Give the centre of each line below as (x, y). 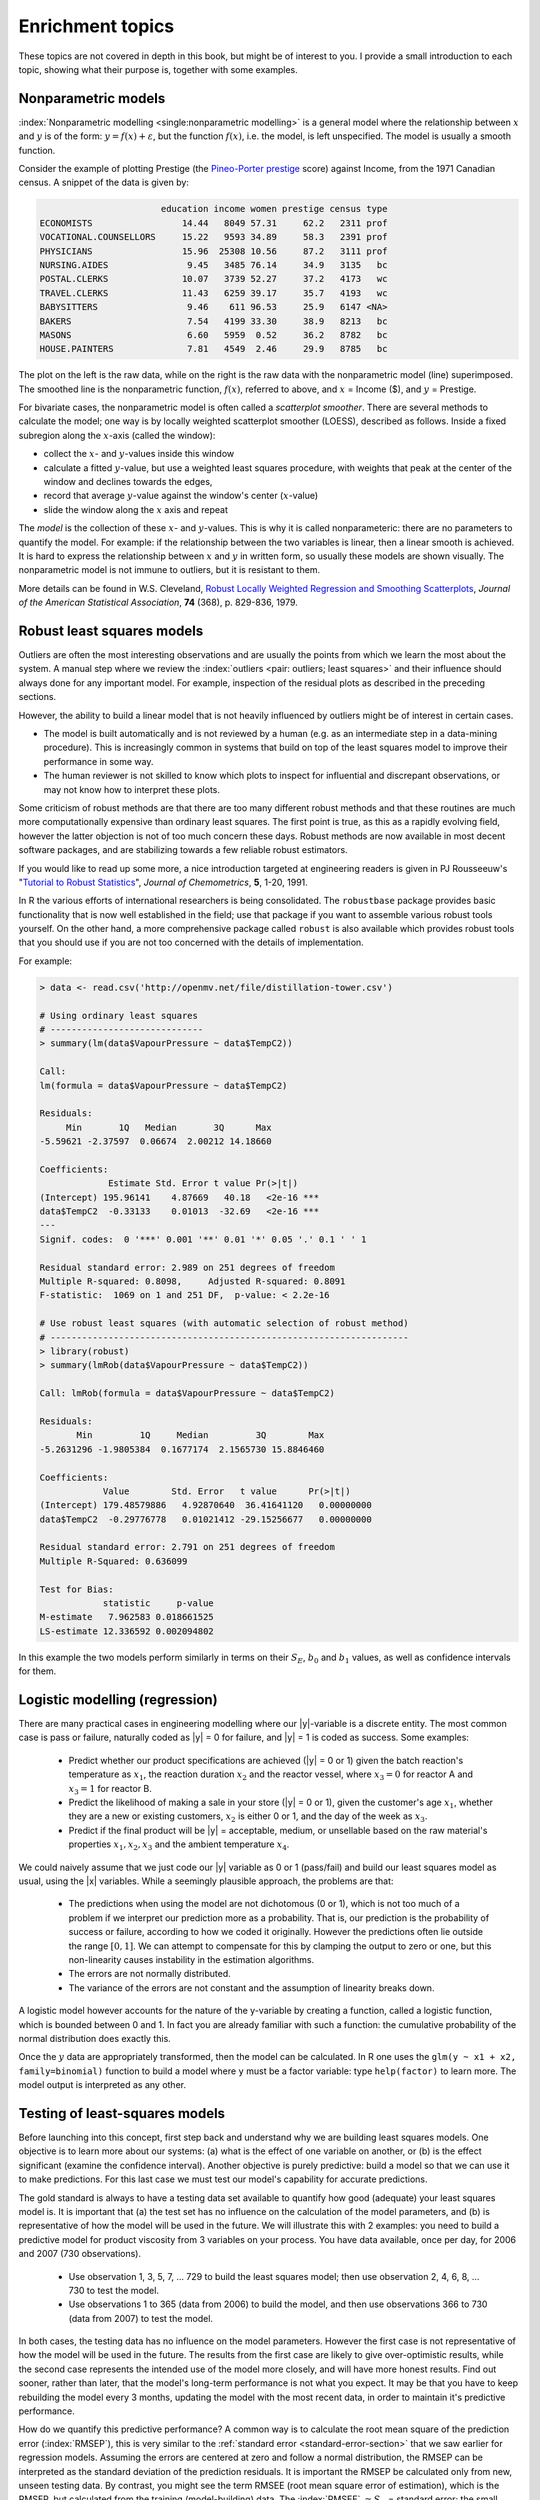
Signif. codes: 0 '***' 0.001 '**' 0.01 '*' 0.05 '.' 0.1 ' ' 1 (203, 1239)
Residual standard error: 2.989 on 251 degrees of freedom (187, 1267)
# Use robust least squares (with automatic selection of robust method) (224, 1323)
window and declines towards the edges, (128, 482)
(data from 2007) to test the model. (141, 2318)
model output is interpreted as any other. (102, 2085)
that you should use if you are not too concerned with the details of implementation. (191, 942)
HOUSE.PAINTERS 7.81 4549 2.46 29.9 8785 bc (213, 349)
